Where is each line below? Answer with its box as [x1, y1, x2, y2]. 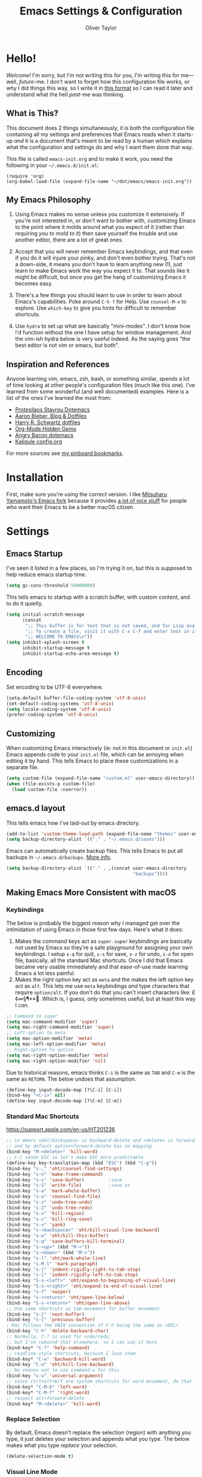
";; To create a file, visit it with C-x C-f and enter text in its [25, 628, 200, 634]
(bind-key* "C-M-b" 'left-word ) [6, 1384, 87, 1390]
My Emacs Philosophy [6, 195, 91, 205]
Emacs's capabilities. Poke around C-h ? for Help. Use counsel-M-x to [14, 298, 187, 305]
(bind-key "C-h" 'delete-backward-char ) [6, 1328, 109, 1334]
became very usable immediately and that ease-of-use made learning [14, 963, 188, 970]
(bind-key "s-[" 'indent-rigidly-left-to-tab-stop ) [6, 1272, 138, 1278]
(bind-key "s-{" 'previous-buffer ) [6, 1317, 96, 1323]
